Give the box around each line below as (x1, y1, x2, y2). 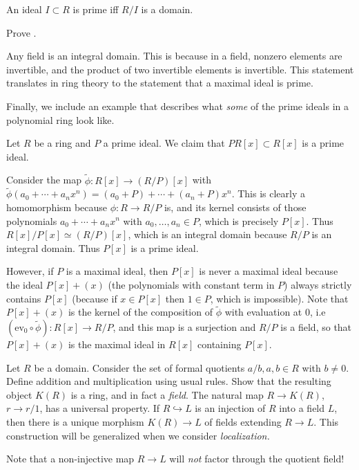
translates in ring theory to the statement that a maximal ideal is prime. (6, 75, 313, 90)
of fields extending (204, 414, 282, 428)
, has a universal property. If (39, 401, 160, 415)
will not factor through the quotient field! (169, 451, 345, 466)
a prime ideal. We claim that (103, 136, 225, 150)
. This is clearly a (231, 186, 305, 201)
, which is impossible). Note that (210, 291, 349, 305)
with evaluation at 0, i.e (224, 305, 326, 319)
